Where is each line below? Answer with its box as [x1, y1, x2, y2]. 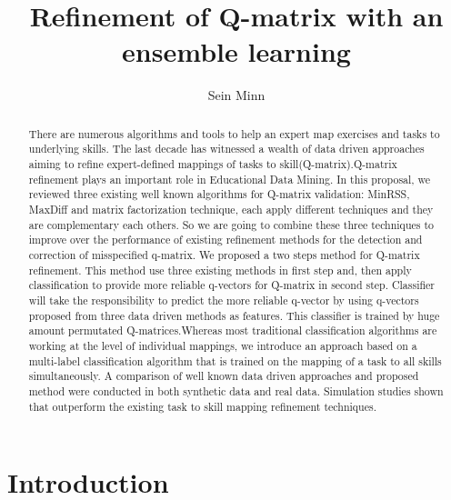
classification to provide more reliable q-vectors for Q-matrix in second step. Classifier [28, 277, 436, 293]
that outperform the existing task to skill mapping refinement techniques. [28, 398, 376, 414]
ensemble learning [122, 33, 351, 70]
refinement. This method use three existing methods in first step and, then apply [28, 262, 412, 277]
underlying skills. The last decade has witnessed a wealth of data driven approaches [28, 141, 425, 156]
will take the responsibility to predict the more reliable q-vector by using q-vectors [28, 292, 419, 307]
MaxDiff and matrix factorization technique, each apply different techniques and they [28, 201, 434, 216]
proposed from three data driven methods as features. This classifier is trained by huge [28, 307, 440, 323]
